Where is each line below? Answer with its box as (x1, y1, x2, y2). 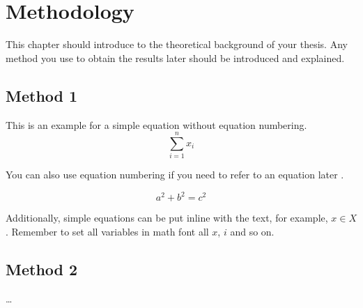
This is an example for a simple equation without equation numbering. (6, 117, 307, 132)
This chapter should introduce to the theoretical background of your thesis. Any (6, 37, 348, 52)
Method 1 (6, 84, 78, 106)
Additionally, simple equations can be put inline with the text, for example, (6, 210, 328, 225)
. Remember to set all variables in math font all (6, 224, 209, 238)
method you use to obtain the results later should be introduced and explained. (6, 50, 345, 65)
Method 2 (6, 258, 78, 279)
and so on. (230, 224, 275, 238)
